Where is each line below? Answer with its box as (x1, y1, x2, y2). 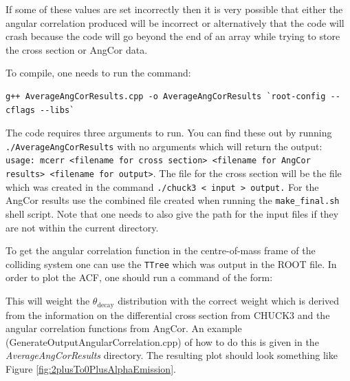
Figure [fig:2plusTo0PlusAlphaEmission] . (6, 361, 176, 375)
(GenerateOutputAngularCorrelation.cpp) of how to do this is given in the (6, 334, 319, 349)
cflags (6, 105, 35, 115)
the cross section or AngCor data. (6, 42, 148, 56)
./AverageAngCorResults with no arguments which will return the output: (6, 138, 322, 153)
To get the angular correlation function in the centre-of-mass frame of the (6, 243, 316, 258)
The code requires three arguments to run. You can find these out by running (6, 125, 332, 140)
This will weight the (6, 294, 90, 308)
